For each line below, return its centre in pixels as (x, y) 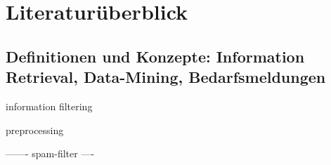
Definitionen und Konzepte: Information (155, 56)
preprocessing (35, 130)
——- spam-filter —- (50, 153)
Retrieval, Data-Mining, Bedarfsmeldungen (166, 77)
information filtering (49, 106)
